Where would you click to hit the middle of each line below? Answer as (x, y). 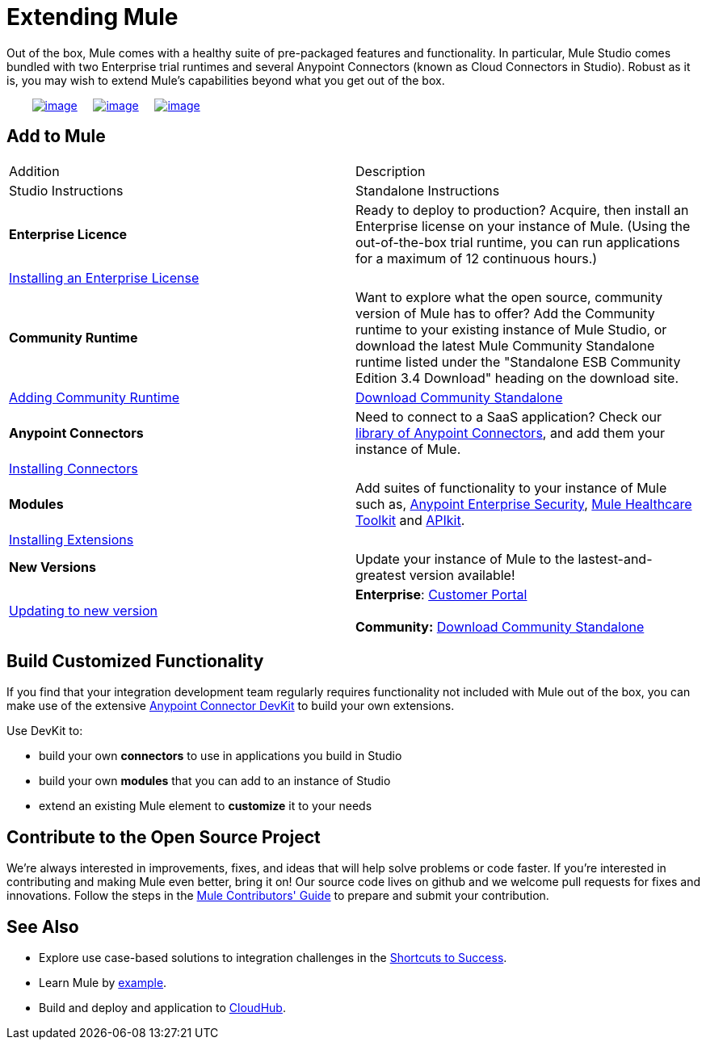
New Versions (53, 567)
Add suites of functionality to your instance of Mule (511, 487)
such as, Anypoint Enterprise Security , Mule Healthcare (524, 504)
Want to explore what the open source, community (509, 297)
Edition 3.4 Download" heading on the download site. (517, 378)
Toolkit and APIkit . (410, 520)
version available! (462, 575)
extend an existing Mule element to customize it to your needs (206, 806)
